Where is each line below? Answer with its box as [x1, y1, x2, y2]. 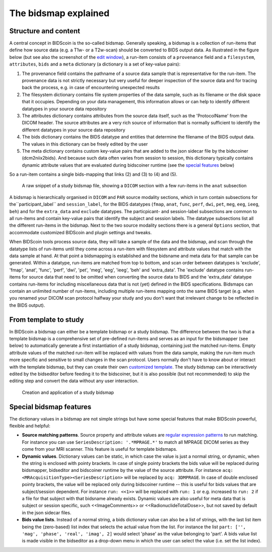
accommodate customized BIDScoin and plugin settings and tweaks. [9, 229, 152, 235]
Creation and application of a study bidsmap [22, 389, 114, 395]
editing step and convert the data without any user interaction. [9, 378, 139, 384]
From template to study [9, 315, 84, 324]
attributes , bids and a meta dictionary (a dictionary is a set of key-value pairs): [9, 61, 181, 67]
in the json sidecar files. [22, 509, 72, 516]
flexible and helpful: [9, 423, 50, 429]
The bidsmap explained [9, 8, 110, 19]
